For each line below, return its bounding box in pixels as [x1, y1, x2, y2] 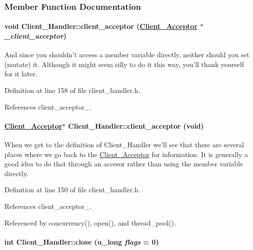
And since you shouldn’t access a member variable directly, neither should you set [4, 49, 250, 60]
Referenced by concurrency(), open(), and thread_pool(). [4, 217, 176, 227]
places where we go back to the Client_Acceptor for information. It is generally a [4, 149, 248, 159]
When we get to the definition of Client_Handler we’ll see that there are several [4, 139, 244, 149]
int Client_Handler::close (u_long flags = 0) [4, 236, 159, 247]
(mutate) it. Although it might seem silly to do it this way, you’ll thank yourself [4, 59, 244, 69]
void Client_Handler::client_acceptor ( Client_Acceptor [4, 21, 198, 31]
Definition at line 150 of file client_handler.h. [4, 184, 140, 195]
